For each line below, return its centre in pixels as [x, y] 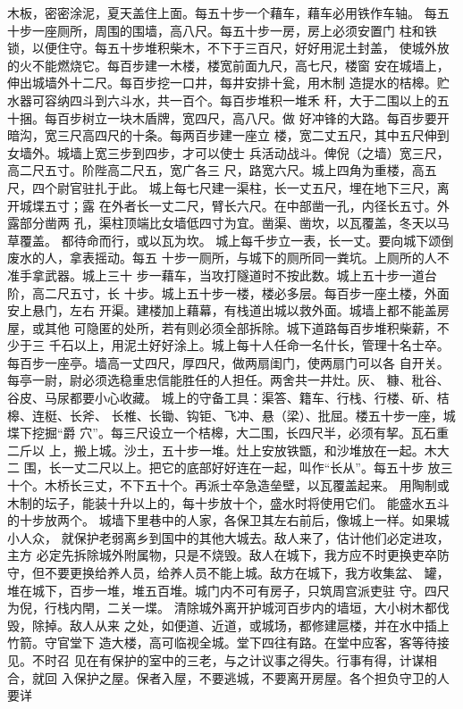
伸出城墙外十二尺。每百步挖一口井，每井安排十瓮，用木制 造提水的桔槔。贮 [228, 83]
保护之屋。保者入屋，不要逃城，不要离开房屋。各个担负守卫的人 [261, 677]
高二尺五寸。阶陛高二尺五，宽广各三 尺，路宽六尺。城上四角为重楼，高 [216, 170]
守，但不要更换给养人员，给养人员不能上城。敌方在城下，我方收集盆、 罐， [228, 572]
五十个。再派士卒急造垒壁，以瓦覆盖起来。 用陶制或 [297, 485]
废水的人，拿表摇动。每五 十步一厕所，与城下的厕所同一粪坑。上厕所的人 [222, 258]
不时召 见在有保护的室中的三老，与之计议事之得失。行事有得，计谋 [228, 659]
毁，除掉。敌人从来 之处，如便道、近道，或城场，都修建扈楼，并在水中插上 [228, 625]
